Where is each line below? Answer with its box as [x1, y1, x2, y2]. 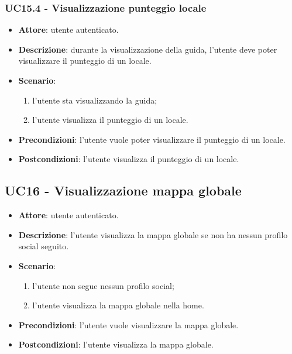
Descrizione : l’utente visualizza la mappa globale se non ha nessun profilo [18, 228, 288, 240]
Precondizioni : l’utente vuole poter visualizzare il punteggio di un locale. [18, 133, 286, 145]
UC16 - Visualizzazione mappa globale [5, 181, 242, 200]
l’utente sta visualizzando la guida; [32, 94, 157, 106]
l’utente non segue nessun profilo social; [32, 279, 174, 291]
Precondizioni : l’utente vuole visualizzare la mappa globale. [18, 318, 239, 331]
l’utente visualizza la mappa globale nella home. [32, 299, 204, 311]
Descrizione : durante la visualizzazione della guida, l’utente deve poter [18, 43, 277, 55]
